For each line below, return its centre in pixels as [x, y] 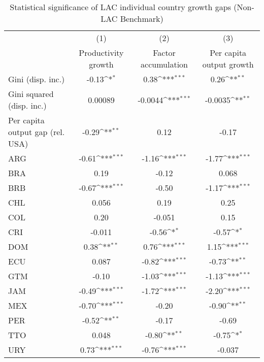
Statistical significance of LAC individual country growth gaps [120, 7]
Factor [164, 53]
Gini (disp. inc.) [37, 79]
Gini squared [31, 94]
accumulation [164, 64]
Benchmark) [142, 19]
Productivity [101, 53]
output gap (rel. [37, 132]
